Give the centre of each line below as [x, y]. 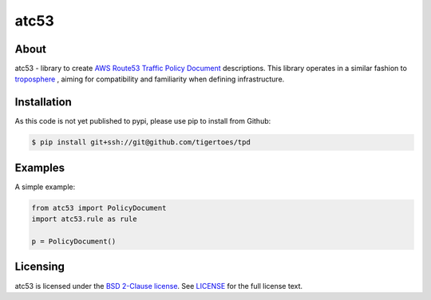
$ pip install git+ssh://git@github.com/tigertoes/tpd [141, 142]
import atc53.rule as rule [84, 219]
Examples [40, 168]
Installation [43, 103]
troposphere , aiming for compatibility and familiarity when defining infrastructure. [150, 79]
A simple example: [45, 187]
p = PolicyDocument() [74, 241]
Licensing [40, 267]
